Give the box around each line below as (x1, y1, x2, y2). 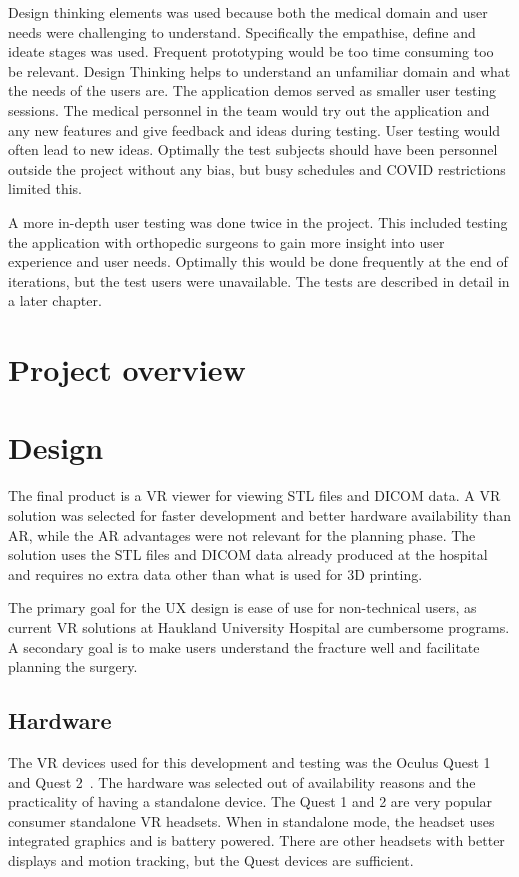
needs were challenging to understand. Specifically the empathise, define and (8, 21, 476, 42)
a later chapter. (8, 290, 102, 311)
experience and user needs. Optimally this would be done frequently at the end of (8, 251, 508, 272)
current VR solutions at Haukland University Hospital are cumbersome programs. (8, 616, 510, 637)
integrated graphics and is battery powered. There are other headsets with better (8, 830, 505, 851)
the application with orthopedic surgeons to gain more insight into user (8, 231, 445, 252)
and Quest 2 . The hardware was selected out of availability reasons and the (8, 771, 476, 792)
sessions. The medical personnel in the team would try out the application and (8, 99, 490, 120)
